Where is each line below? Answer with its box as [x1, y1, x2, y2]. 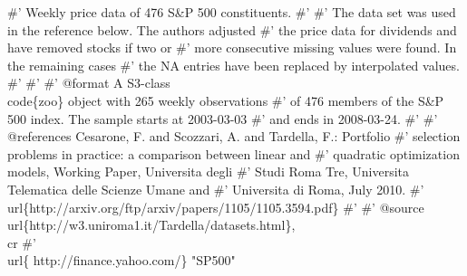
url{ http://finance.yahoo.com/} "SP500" [7, 251, 236, 270]
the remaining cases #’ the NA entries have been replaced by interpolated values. [7, 55, 460, 74]
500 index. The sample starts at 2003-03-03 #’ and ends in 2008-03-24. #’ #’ [7, 109, 438, 128]
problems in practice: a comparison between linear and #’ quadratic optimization [7, 144, 460, 163]
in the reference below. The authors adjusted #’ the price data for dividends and [7, 20, 457, 39]
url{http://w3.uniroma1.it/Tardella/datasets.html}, [7, 215, 296, 234]
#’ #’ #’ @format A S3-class [7, 73, 170, 92]
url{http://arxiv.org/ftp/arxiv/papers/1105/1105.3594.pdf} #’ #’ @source [7, 197, 424, 216]
